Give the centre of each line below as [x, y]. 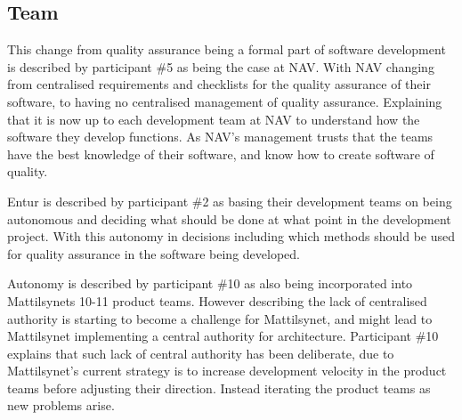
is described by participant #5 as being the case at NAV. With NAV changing [221, 66]
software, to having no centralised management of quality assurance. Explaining [225, 101]
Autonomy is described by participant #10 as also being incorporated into [210, 283]
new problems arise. [61, 405]
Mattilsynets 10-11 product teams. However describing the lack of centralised [217, 300]
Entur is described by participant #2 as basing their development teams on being [230, 201]
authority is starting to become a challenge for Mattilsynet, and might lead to [220, 318]
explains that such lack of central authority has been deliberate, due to [201, 353]
